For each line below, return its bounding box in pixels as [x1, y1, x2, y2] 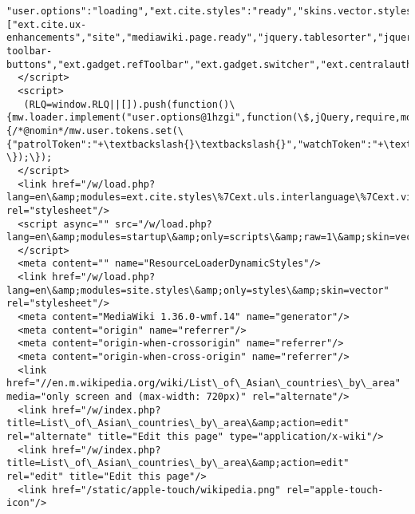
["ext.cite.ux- [6, 18, 87, 30]
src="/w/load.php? [115, 218, 212, 230]
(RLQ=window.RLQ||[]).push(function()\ [23, 98, 235, 110]
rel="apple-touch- [286, 484, 384, 496]
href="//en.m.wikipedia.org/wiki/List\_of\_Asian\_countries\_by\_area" [6, 378, 401, 389]
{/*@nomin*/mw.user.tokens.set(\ [6, 125, 184, 136]
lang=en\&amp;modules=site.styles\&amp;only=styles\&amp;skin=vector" [6, 284, 389, 296]
